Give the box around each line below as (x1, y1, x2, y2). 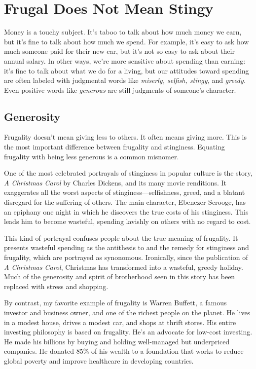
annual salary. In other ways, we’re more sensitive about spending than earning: (4, 55, 246, 66)
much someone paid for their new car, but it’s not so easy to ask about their (4, 46, 235, 56)
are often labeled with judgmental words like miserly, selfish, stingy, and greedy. (4, 75, 246, 85)
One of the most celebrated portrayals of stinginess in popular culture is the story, (4, 168, 253, 178)
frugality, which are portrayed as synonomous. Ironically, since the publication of (4, 252, 248, 262)
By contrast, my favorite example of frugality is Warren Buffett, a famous (4, 297, 227, 308)
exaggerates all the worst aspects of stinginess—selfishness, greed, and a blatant (4, 187, 245, 197)
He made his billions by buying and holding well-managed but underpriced (4, 336, 230, 346)
